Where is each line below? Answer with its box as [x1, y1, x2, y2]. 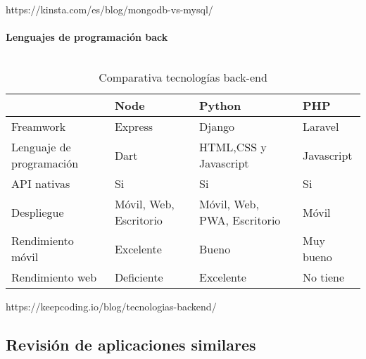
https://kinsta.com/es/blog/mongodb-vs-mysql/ [6, 2, 213, 16]
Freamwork [11, 118, 66, 135]
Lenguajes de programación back [6, 30, 168, 44]
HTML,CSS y [199, 139, 267, 156]
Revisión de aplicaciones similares [6, 334, 256, 355]
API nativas [11, 175, 70, 192]
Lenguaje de [11, 139, 71, 156]
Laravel [303, 118, 339, 135]
